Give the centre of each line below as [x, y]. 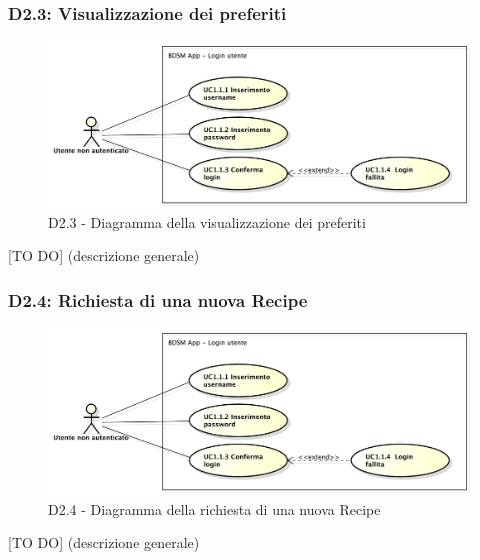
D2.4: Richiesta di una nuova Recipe [158, 299]
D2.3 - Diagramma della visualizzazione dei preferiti [207, 221]
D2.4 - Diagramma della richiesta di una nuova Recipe [214, 508]
